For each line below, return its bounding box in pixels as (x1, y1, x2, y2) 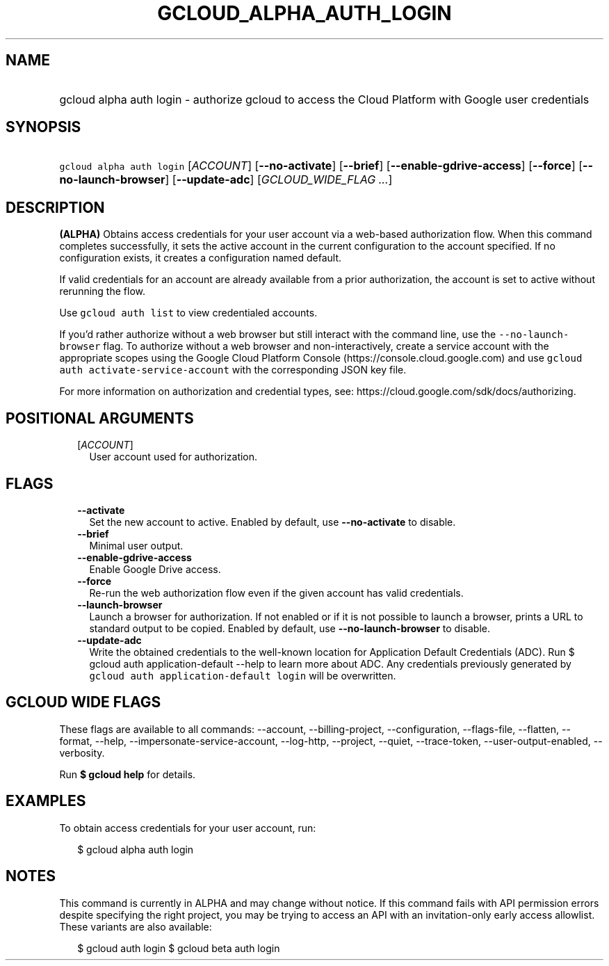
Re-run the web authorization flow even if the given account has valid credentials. (89, 586, 464, 599)
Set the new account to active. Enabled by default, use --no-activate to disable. (89, 515, 456, 528)
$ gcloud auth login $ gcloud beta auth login (77, 942, 280, 954)
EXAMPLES (6, 792, 86, 810)
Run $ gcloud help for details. (59, 768, 196, 780)
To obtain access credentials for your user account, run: (59, 821, 316, 834)
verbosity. (59, 746, 105, 759)
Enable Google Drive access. (89, 563, 221, 575)
